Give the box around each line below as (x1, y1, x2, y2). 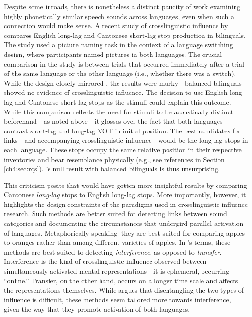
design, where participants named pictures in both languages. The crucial (4, 49, 222, 59)
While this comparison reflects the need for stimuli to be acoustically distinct (4, 106, 234, 116)
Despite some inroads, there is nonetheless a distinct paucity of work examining (4, 1, 241, 11)
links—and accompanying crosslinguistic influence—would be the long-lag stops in (4, 135, 248, 145)
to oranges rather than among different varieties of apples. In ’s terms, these (4, 237, 231, 247)
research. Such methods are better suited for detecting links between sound (4, 208, 227, 219)
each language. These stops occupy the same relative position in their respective (4, 144, 242, 154)
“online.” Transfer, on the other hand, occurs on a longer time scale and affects (4, 275, 238, 285)
